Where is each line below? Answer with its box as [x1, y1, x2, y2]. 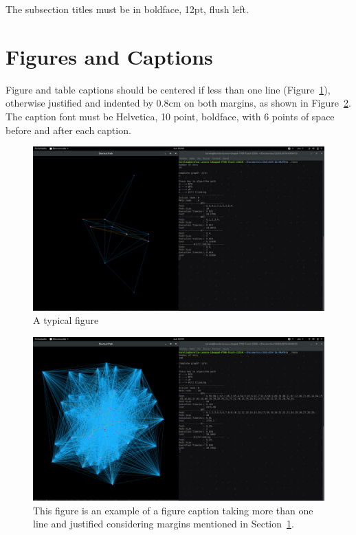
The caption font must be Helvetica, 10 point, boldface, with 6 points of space [5, 109, 335, 123]
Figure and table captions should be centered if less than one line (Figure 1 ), [5, 82, 331, 96]
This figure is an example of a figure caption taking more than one [33, 503, 313, 517]
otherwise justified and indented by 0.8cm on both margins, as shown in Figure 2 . [5, 96, 351, 110]
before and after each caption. [5, 122, 131, 137]
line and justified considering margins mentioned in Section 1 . [33, 516, 294, 531]
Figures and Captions [5, 42, 213, 70]
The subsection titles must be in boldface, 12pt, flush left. [5, 2, 249, 16]
